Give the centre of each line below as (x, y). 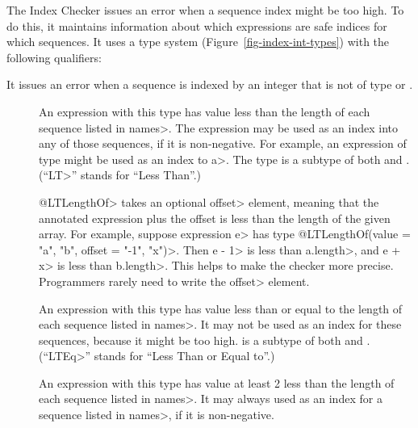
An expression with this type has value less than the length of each (205, 111)
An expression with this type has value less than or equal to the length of (221, 308)
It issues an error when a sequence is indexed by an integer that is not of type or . (210, 84)
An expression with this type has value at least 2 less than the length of (217, 382)
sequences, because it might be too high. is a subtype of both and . (205, 340)
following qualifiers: (54, 57)
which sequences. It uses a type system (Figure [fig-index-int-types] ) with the (198, 42)
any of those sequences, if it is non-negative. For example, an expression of (223, 143)
